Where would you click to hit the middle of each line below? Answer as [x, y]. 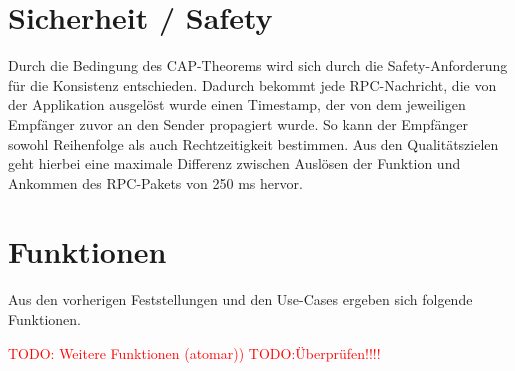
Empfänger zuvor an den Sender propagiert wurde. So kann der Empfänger [238, 123]
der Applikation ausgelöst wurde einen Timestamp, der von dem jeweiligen [237, 104]
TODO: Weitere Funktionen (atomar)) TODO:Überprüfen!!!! [194, 352]
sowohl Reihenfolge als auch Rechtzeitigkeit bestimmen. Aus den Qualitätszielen [253, 143]
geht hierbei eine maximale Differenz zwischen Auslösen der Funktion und [234, 163]
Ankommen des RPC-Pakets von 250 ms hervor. [155, 182]
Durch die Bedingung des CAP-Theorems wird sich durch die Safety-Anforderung [258, 65]
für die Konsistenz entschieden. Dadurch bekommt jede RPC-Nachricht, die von [252, 84]
